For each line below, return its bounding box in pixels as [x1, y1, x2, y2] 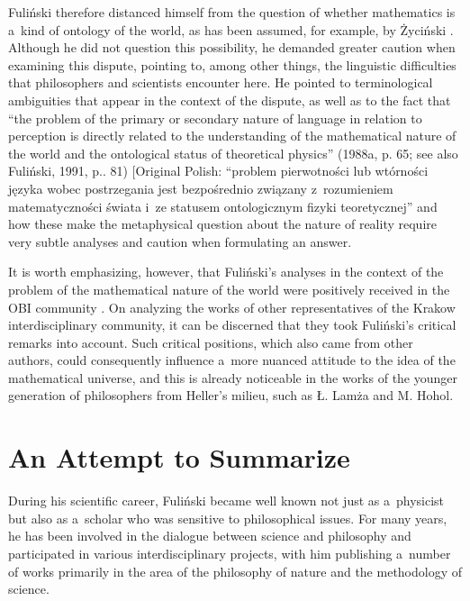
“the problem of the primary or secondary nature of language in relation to [8, 108, 422, 127]
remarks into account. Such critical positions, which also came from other [8, 332, 413, 351]
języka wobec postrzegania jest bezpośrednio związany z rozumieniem [8, 178, 393, 197]
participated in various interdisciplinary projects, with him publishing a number [8, 543, 451, 562]
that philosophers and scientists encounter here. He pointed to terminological [8, 73, 433, 92]
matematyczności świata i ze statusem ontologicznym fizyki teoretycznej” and [8, 196, 438, 215]
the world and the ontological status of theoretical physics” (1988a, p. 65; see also [8, 143, 458, 162]
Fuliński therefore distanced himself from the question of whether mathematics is [8, 3, 456, 21]
